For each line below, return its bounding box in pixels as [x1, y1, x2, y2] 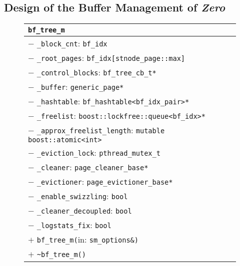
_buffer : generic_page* [36, 81, 124, 93]
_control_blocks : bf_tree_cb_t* [36, 66, 156, 78]
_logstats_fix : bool [36, 219, 111, 231]
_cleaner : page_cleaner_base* [36, 161, 148, 173]
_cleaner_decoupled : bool [36, 205, 132, 217]
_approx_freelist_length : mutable [36, 124, 165, 136]
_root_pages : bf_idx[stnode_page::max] [36, 52, 185, 64]
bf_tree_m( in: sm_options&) [36, 234, 138, 246]
